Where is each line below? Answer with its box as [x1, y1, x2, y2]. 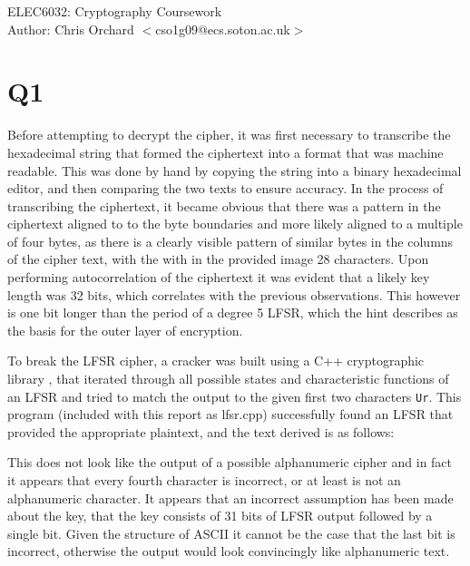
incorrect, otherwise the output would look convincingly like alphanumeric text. [7, 542, 450, 561]
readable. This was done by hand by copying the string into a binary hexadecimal [7, 161, 462, 180]
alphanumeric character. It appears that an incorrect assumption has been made [7, 488, 454, 507]
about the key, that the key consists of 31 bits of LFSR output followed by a [7, 506, 433, 525]
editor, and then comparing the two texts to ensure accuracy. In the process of [7, 179, 444, 198]
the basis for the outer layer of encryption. [7, 320, 243, 339]
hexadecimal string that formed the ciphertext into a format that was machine [7, 142, 444, 161]
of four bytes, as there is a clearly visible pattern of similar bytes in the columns [7, 231, 454, 250]
